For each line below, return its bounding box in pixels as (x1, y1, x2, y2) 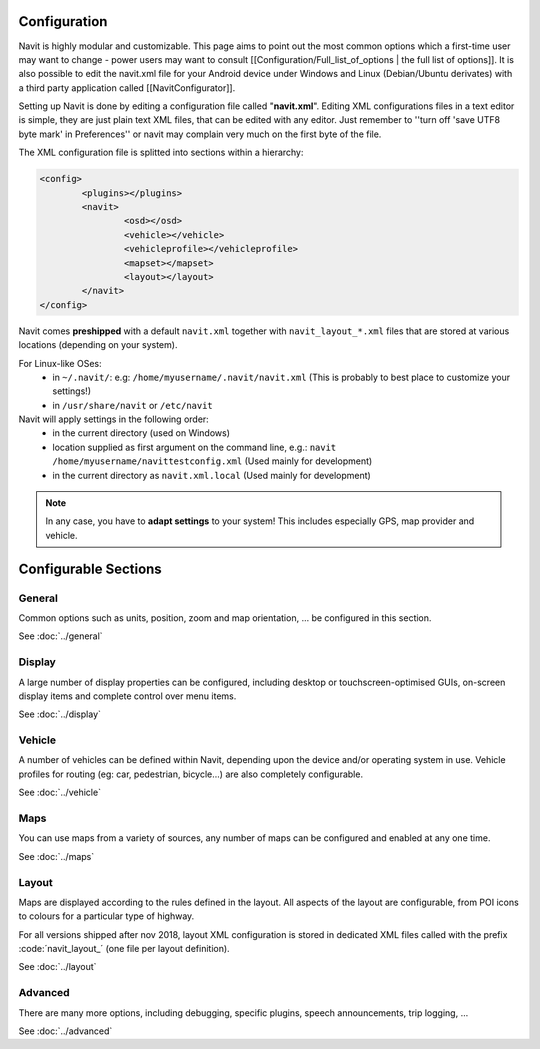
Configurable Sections (18, 560, 162, 577)
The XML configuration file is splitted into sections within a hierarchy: (18, 146, 304, 159)
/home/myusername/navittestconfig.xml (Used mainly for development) (52, 455, 373, 467)
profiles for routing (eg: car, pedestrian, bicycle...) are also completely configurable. (18, 768, 364, 780)
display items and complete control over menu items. (18, 690, 237, 702)
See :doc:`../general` (18, 630, 104, 642)
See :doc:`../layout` (18, 961, 97, 973)
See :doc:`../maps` (18, 850, 95, 862)
